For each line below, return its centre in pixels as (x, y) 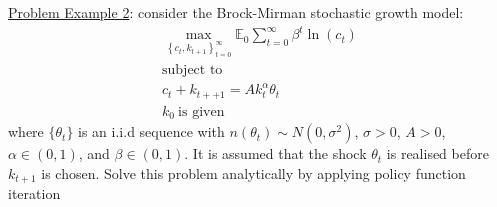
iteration (34, 193)
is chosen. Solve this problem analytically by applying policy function (253, 172)
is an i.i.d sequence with (151, 131)
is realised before (437, 153)
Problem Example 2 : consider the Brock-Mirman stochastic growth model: (236, 12)
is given (201, 111)
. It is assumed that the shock (275, 153)
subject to (192, 69)
